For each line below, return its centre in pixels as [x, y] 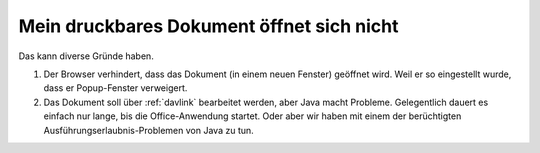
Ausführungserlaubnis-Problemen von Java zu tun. [148, 130]
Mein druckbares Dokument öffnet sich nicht [208, 26]
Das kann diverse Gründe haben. [86, 56]
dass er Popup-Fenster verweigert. [115, 88]
